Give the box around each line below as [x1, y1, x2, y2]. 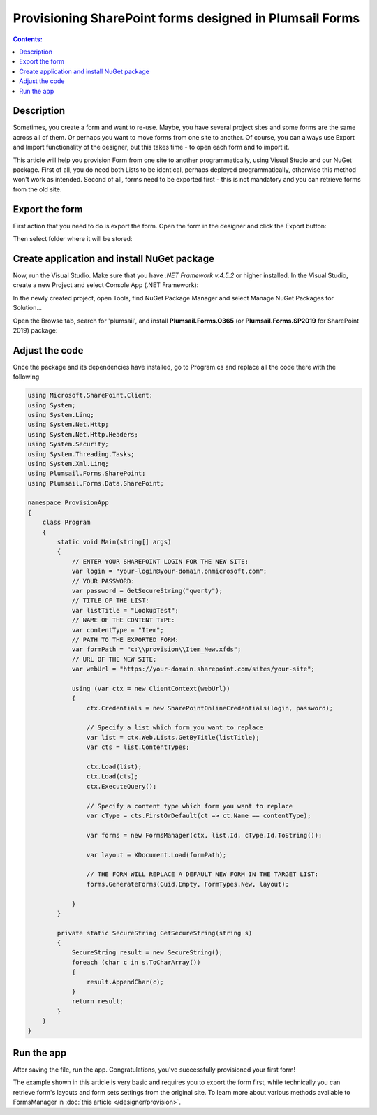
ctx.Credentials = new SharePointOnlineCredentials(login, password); [86, 704, 334, 712]
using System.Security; [27, 440, 110, 449]
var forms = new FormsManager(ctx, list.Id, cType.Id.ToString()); [86, 831, 323, 839]
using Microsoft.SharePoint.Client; [27, 391, 154, 400]
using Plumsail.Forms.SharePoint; [27, 469, 146, 478]
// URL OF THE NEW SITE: [71, 655, 157, 663]
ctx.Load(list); [86, 763, 142, 771]
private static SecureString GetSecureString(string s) [57, 929, 253, 937]
